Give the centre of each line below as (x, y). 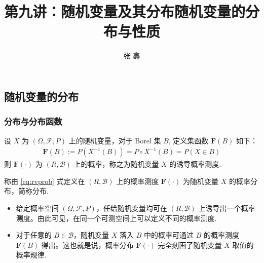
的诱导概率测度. (195, 164)
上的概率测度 (138, 181)
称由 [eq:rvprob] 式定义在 (45, 181)
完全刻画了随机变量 (190, 245)
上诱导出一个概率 (227, 208)
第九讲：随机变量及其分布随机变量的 (125, 11)
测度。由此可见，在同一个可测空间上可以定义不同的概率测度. (116, 218)
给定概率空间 (37, 208)
